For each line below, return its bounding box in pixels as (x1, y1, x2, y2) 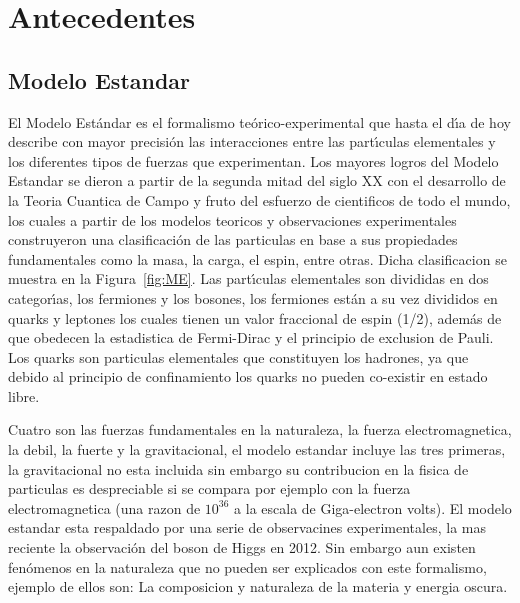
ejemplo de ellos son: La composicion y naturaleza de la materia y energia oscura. (8, 576, 508, 597)
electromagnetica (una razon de (8, 497, 201, 518)
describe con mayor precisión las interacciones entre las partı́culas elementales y (8, 131, 496, 152)
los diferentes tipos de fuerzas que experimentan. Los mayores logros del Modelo (8, 150, 499, 171)
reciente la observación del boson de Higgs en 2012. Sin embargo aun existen (8, 537, 476, 558)
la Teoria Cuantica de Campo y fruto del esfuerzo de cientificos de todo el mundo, (8, 189, 511, 210)
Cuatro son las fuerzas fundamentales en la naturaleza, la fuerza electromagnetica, (8, 419, 512, 440)
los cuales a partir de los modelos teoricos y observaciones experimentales (8, 209, 457, 230)
